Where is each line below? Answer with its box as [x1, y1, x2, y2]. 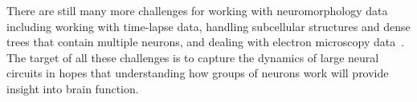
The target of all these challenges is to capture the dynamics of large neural [6, 49, 379, 65]
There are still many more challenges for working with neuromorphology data [6, 2, 388, 18]
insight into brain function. [6, 80, 139, 96]
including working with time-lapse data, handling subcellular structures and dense [6, 18, 411, 34]
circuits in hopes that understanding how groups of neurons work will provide [6, 65, 389, 81]
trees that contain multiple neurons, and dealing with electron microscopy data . [6, 33, 405, 50]
